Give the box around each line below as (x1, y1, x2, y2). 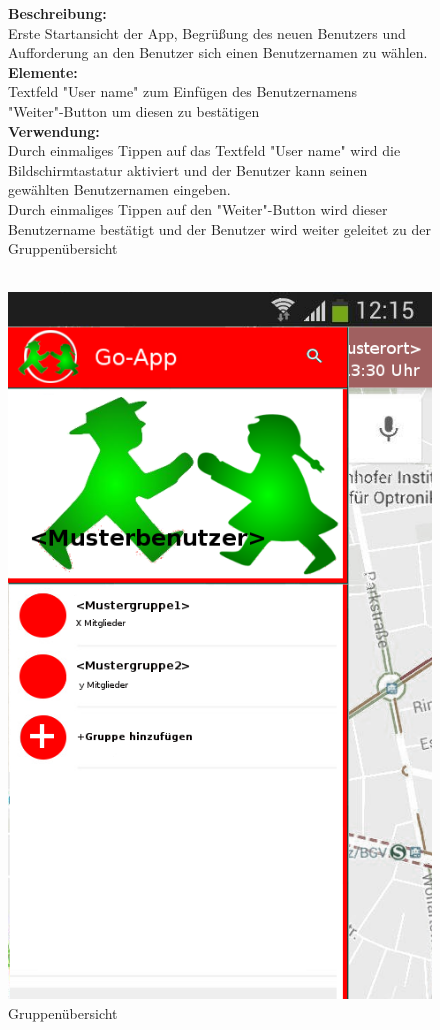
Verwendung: (8, 120, 100, 141)
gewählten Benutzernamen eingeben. (8, 179, 231, 200)
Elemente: (8, 61, 78, 82)
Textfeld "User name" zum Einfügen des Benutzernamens (8, 81, 358, 102)
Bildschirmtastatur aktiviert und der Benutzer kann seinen (8, 159, 368, 180)
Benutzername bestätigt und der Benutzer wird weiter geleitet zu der (8, 218, 431, 239)
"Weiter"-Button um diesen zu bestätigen (8, 100, 260, 121)
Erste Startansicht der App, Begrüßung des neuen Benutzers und (8, 22, 406, 43)
